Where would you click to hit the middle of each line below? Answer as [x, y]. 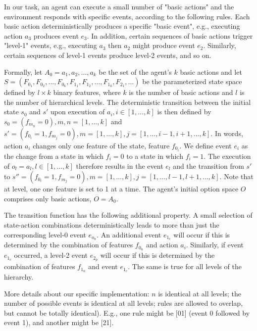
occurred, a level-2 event [51, 255]
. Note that [236, 176]
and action [162, 245]
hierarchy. [19, 277]
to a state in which [155, 156]
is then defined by [184, 112]
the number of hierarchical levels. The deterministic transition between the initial [128, 102]
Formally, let [23, 71]
